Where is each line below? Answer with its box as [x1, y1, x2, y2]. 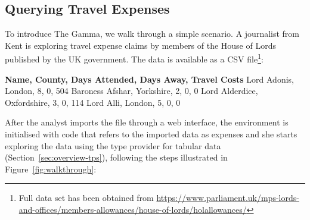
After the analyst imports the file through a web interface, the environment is [5, 116, 289, 128]
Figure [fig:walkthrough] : [5, 162, 97, 175]
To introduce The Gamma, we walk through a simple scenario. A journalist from [5, 27, 300, 40]
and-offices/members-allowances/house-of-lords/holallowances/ [18, 203, 247, 215]
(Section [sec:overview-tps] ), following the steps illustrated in [5, 151, 228, 164]
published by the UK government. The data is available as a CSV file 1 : [5, 51, 263, 65]
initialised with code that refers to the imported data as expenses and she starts [5, 128, 297, 140]
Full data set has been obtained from [18, 191, 154, 204]
